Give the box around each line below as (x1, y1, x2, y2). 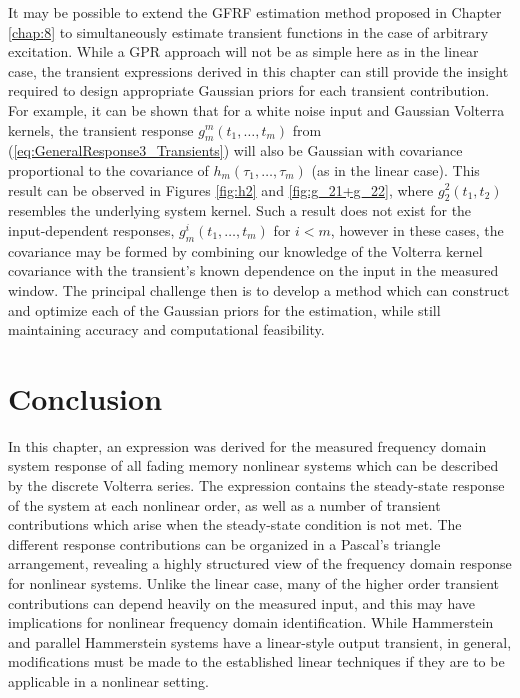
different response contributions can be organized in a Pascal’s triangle (8, 533, 441, 554)
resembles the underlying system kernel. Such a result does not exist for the (8, 200, 472, 221)
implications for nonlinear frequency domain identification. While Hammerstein (8, 612, 494, 633)
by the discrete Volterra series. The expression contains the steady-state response (8, 475, 505, 496)
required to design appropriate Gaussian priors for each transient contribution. (8, 80, 490, 101)
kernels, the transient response (8, 119, 194, 140)
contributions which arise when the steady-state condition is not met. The (8, 514, 462, 535)
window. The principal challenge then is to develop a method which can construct (8, 279, 510, 300)
